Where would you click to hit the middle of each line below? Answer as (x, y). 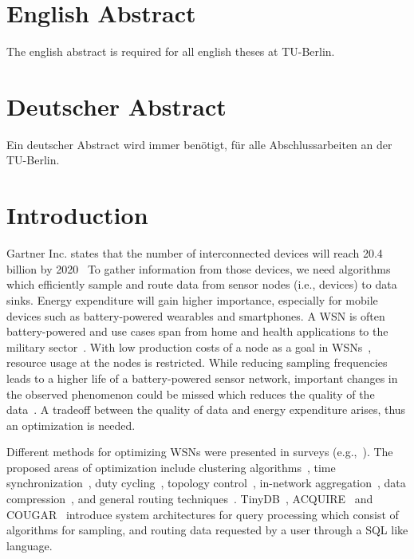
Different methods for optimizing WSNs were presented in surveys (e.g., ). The (200, 452)
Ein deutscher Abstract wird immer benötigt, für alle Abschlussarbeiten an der (199, 144)
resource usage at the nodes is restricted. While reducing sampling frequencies (197, 362)
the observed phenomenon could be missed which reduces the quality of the (191, 394)
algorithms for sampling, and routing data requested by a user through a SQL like (207, 530)
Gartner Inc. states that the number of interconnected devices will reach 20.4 (195, 253)
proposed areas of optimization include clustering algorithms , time (171, 467)
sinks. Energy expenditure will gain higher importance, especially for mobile (192, 299)
